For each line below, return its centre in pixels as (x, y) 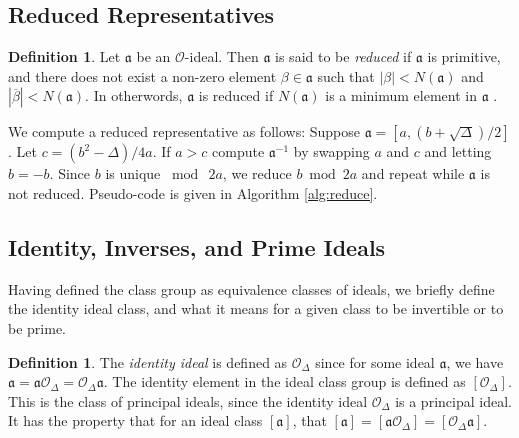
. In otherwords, (134, 95)
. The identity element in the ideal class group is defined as (284, 381)
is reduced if (236, 95)
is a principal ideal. (453, 400)
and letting (458, 151)
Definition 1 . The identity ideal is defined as (148, 361)
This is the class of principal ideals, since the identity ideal (188, 400)
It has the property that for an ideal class (135, 420)
